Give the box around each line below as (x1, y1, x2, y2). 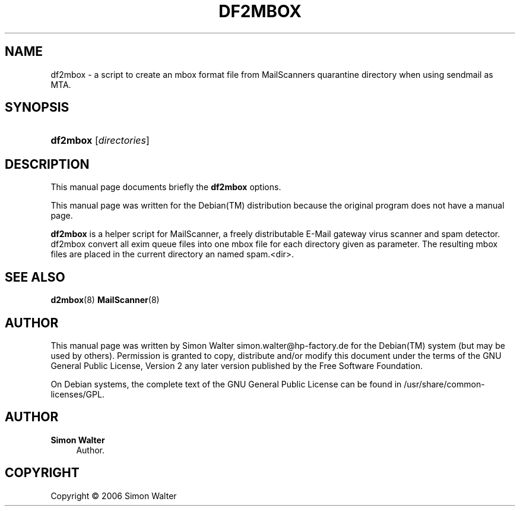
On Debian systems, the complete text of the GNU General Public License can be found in (50, 378, 402, 389)
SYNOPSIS (5, 100, 69, 115)
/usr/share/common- (404, 378, 485, 389)
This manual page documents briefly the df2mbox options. (50, 182, 281, 193)
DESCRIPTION (5, 156, 90, 172)
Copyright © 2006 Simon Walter (50, 490, 177, 501)
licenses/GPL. (50, 389, 104, 399)
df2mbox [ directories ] (50, 134, 150, 147)
